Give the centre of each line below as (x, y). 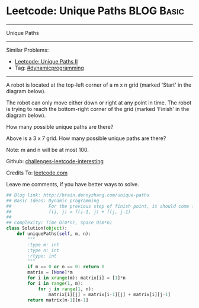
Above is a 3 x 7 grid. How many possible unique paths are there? (86, 138)
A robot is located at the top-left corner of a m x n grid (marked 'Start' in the (99, 85)
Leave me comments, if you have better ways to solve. (73, 184)
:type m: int (44, 245)
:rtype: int (42, 256)
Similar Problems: (28, 50)
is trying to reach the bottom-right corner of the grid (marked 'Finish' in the (98, 109)
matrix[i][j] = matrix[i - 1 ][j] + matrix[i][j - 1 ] (109, 294)
